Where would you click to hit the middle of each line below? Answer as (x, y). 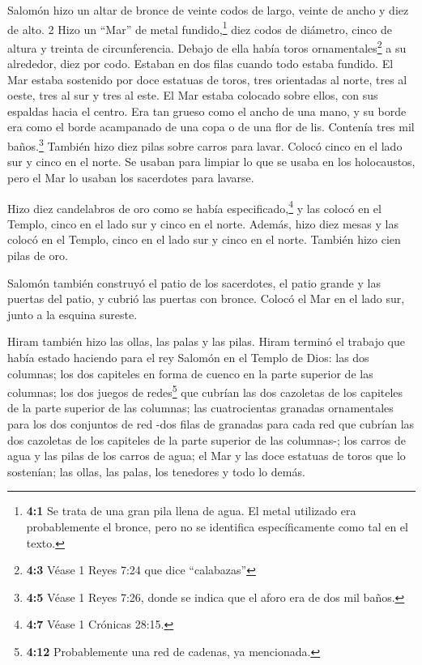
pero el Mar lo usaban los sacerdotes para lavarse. (131, 177)
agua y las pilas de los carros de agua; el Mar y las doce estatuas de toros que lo (207, 456)
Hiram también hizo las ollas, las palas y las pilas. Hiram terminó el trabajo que (206, 341)
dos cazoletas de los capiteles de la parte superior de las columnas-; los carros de (207, 439)
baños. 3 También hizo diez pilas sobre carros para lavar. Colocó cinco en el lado (205, 145)
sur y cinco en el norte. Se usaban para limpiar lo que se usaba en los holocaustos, (211, 162)
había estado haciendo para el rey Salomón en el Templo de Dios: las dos (188, 357)
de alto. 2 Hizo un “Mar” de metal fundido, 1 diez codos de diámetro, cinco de (200, 28)
